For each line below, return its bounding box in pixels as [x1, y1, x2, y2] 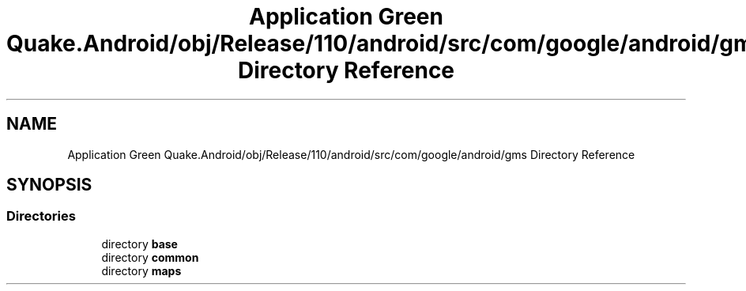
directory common [101, 250, 199, 264]
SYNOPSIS [6, 175, 92, 195]
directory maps [101, 263, 182, 278]
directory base [101, 236, 178, 251]
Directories [6, 208, 76, 225]
